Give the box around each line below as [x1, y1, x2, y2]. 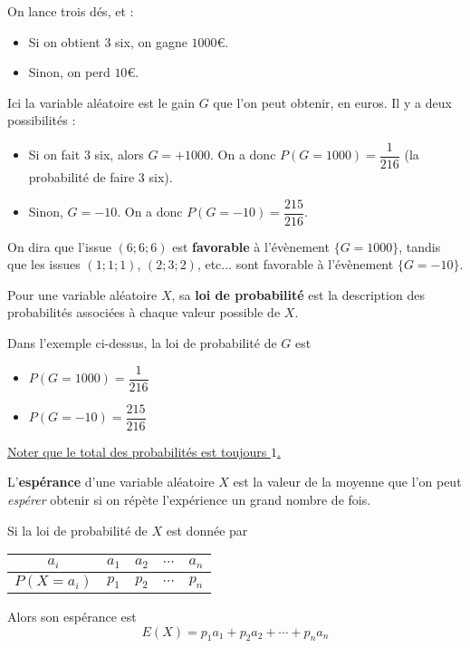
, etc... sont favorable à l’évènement [197, 255, 394, 274]
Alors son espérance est [7, 607, 137, 626]
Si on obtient [28, 32, 101, 51]
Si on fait [28, 145, 81, 164]
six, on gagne [115, 32, 187, 51]
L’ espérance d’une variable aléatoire [7, 472, 215, 491]
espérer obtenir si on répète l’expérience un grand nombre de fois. [7, 489, 371, 508]
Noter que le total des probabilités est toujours [7, 441, 267, 460]
